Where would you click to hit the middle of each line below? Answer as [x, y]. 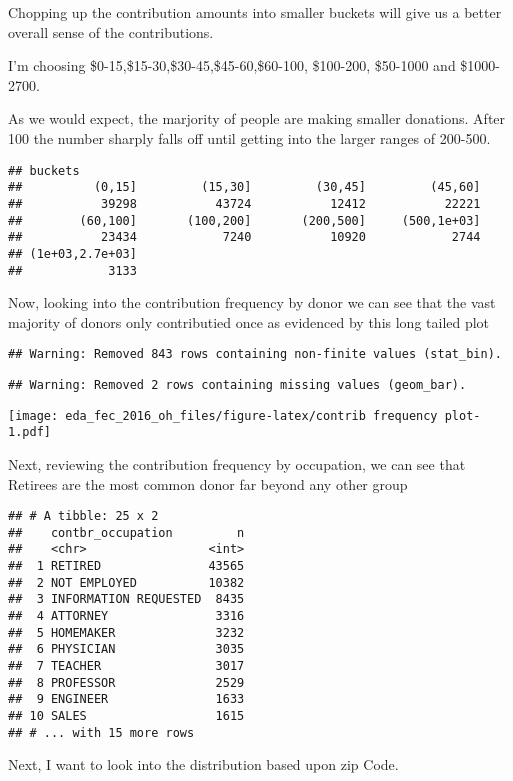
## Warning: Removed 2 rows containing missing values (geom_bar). [237, 385]
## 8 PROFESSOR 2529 [126, 682]
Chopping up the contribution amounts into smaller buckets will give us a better [255, 12]
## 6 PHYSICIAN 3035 [126, 649]
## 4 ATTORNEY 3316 [126, 616]
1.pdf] [29, 432]
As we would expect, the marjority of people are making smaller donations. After [257, 118]
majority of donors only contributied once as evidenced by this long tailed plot [249, 321]
